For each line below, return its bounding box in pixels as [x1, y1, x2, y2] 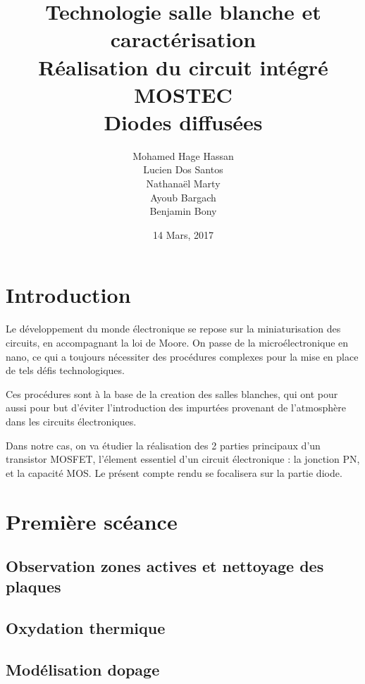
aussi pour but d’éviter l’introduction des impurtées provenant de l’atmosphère [6, 400, 346, 415]
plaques [6, 576, 61, 597]
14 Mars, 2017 [152, 227, 214, 242]
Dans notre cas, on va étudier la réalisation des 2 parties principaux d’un [6, 437, 321, 452]
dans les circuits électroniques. [6, 413, 137, 428]
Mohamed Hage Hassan [132, 148, 234, 163]
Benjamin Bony [149, 204, 217, 218]
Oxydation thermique [6, 617, 166, 639]
